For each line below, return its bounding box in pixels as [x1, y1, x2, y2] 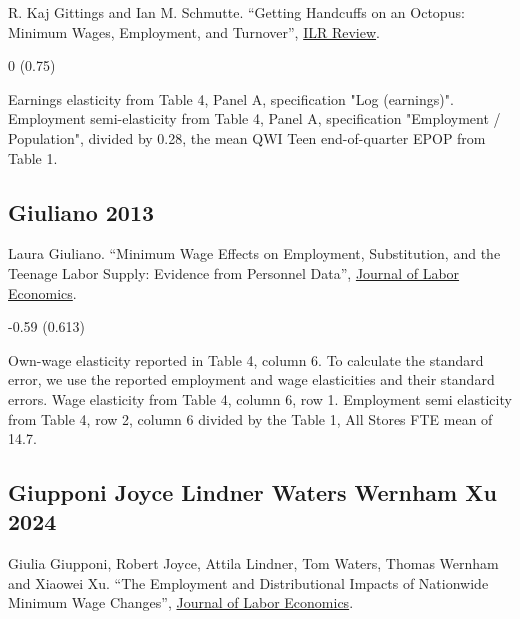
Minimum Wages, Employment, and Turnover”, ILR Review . [8, 21, 380, 42]
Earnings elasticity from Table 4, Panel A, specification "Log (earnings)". [8, 88, 454, 109]
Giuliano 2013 [8, 196, 155, 227]
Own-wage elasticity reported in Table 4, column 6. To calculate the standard [8, 349, 484, 370]
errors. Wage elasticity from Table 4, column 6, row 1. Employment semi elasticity [8, 388, 512, 409]
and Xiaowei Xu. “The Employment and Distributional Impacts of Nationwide [8, 572, 489, 593]
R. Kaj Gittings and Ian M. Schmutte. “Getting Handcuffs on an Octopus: [8, 2, 465, 22]
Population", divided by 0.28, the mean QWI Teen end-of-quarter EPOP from [8, 127, 486, 148]
